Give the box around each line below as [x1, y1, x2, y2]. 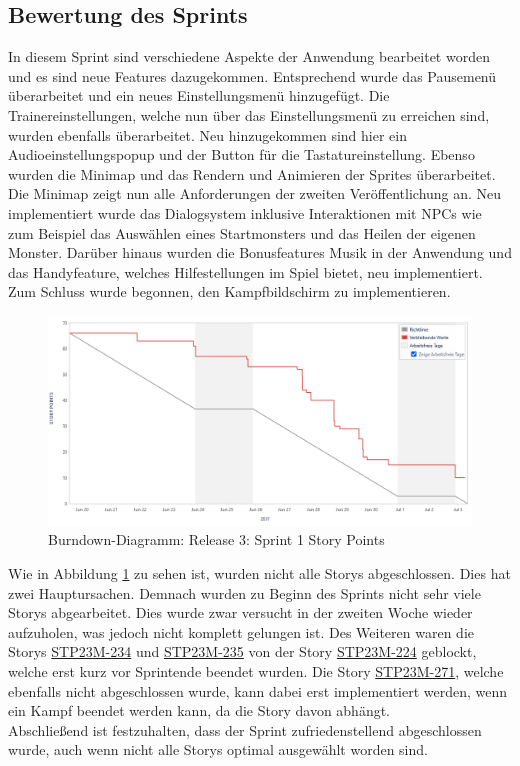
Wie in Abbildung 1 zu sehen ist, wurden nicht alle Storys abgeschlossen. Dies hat [8, 563, 511, 584]
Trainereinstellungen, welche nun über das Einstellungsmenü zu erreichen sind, [8, 104, 490, 125]
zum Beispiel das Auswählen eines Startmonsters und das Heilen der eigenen [8, 222, 476, 243]
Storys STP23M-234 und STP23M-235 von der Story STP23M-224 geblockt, [8, 641, 477, 662]
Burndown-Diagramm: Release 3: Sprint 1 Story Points [48, 529, 385, 550]
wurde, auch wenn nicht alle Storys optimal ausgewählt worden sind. [8, 739, 428, 760]
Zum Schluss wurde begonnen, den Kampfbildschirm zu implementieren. [8, 281, 451, 302]
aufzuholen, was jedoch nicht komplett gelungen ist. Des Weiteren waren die [8, 621, 474, 642]
